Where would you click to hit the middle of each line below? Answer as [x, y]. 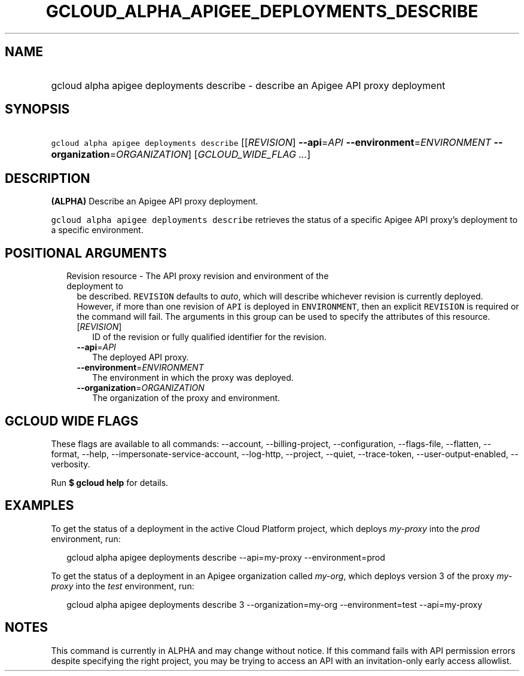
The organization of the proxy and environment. [186, 398]
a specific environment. [97, 230]
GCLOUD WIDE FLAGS [72, 421]
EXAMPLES [39, 506]
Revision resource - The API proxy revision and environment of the [198, 276]
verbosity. [71, 464]
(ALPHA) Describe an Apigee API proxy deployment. [155, 201]
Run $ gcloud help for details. [110, 482]
